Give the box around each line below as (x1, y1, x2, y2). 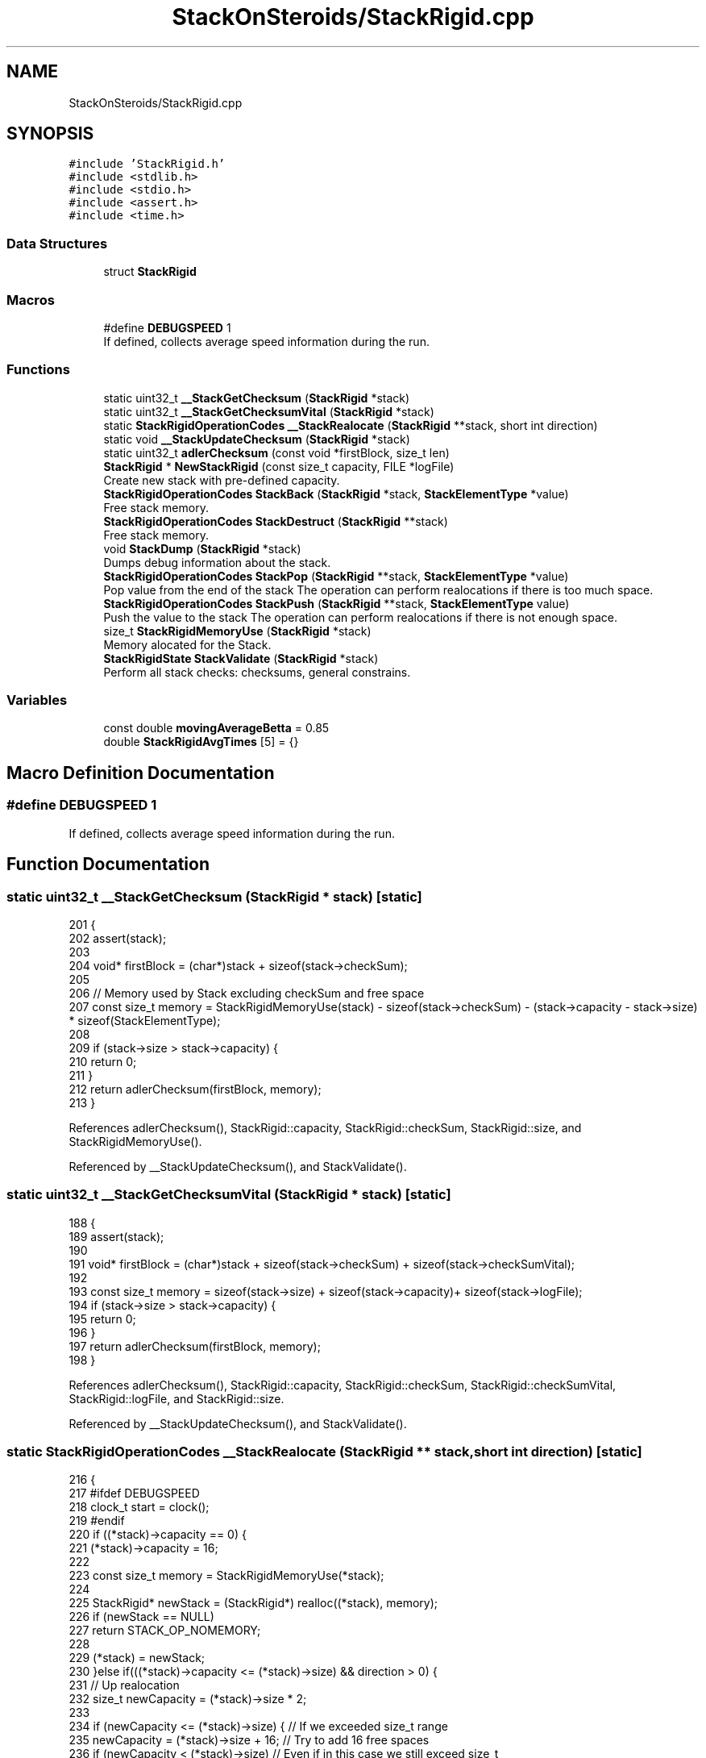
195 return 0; (69, 1311, 136, 1326)
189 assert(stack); (69, 1229, 164, 1244)
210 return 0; (69, 1054, 137, 1069)
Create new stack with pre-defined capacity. (103, 473, 340, 487)
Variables (6, 692, 68, 709)
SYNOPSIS (6, 123, 94, 144)
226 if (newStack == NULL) (69, 1610, 214, 1624)
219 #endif (69, 1514, 125, 1528)
